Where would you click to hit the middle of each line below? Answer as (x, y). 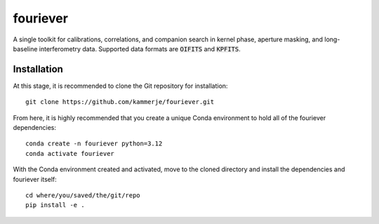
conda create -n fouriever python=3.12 (94, 144)
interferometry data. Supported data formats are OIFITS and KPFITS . (140, 48)
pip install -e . (55, 205)
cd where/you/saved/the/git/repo (83, 195)
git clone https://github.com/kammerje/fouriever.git (120, 102)
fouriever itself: (35, 179)
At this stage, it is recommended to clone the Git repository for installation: (120, 86)
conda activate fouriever (70, 153)
